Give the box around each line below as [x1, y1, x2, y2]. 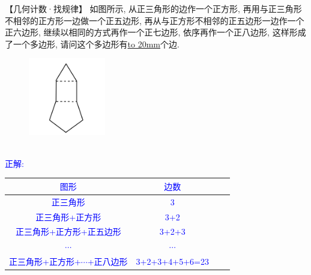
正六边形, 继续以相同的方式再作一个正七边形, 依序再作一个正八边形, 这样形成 [5, 26, 306, 38]
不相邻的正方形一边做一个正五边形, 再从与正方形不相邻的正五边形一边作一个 [5, 14, 304, 26]
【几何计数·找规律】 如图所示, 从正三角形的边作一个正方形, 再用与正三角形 [5, 2, 302, 14]
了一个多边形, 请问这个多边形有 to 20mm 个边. [5, 37, 180, 50]
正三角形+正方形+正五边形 [15, 225, 121, 238]
